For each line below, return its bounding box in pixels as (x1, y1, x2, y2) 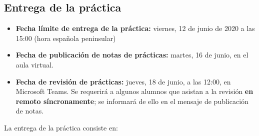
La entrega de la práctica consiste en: (4, 122, 118, 132)
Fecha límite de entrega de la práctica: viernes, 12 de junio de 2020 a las (15, 23, 255, 33)
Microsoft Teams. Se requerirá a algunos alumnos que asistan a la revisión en (15, 86, 253, 96)
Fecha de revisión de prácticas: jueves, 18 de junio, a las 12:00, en (15, 76, 231, 86)
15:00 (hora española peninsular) (15, 32, 116, 43)
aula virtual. (15, 59, 53, 69)
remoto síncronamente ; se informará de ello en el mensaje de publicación (15, 95, 248, 106)
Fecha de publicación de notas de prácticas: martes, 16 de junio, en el (15, 49, 248, 60)
